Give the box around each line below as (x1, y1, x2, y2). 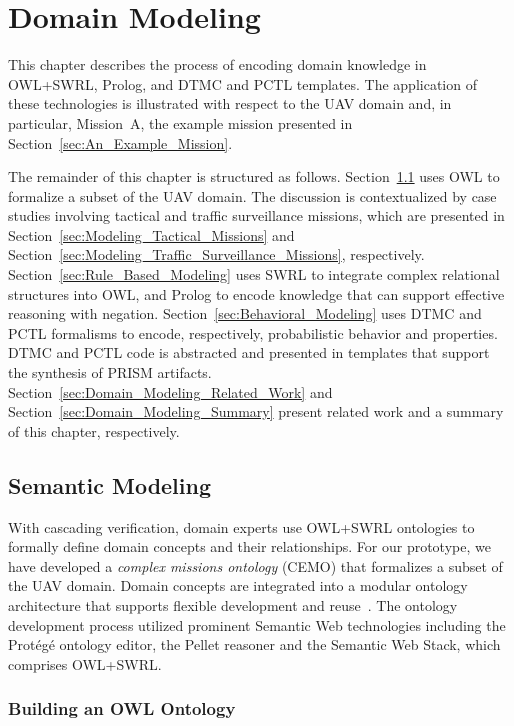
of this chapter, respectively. (8, 420, 180, 441)
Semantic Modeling (8, 469, 212, 500)
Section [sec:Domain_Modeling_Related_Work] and (8, 381, 333, 402)
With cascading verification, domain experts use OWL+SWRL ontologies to (8, 516, 475, 537)
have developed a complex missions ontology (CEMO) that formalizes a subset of (8, 555, 503, 576)
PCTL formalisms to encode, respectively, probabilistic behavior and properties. (8, 322, 498, 343)
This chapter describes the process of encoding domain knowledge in (8, 54, 427, 75)
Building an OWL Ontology (8, 696, 236, 721)
